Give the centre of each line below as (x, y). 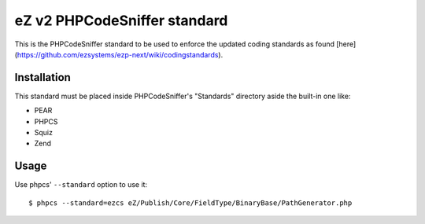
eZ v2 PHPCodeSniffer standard (121, 20)
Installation (42, 77)
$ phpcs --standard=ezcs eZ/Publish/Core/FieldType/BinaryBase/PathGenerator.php (190, 203)
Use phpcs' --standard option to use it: (81, 185)
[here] (346, 44)
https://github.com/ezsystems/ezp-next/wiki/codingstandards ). (120, 54)
